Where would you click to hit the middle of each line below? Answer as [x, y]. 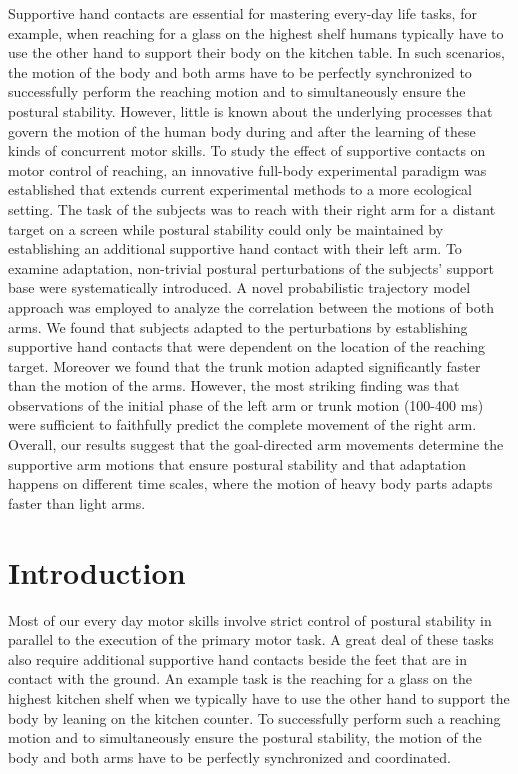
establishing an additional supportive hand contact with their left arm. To [235, 248]
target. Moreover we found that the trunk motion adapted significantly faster [244, 365]
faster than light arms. [77, 502]
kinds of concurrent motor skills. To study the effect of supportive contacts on [247, 150]
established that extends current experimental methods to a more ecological [240, 189]
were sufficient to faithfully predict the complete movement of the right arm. [242, 424]
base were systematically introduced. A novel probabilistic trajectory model [239, 287]
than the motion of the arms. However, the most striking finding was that [234, 385]
